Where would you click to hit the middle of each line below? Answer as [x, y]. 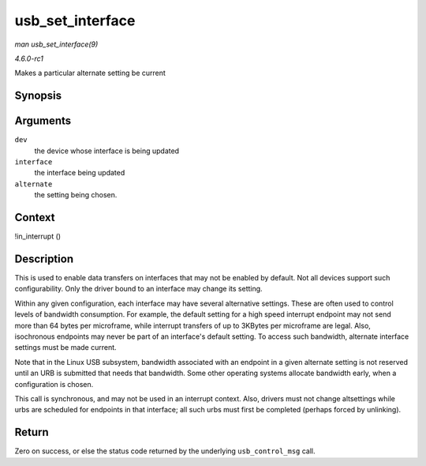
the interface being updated [80, 173]
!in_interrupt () [38, 236]
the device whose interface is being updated [107, 151]
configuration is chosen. [54, 384]
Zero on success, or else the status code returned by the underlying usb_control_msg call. [165, 451]
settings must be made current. [66, 348]
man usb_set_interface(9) [56, 44]
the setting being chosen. [76, 195]
